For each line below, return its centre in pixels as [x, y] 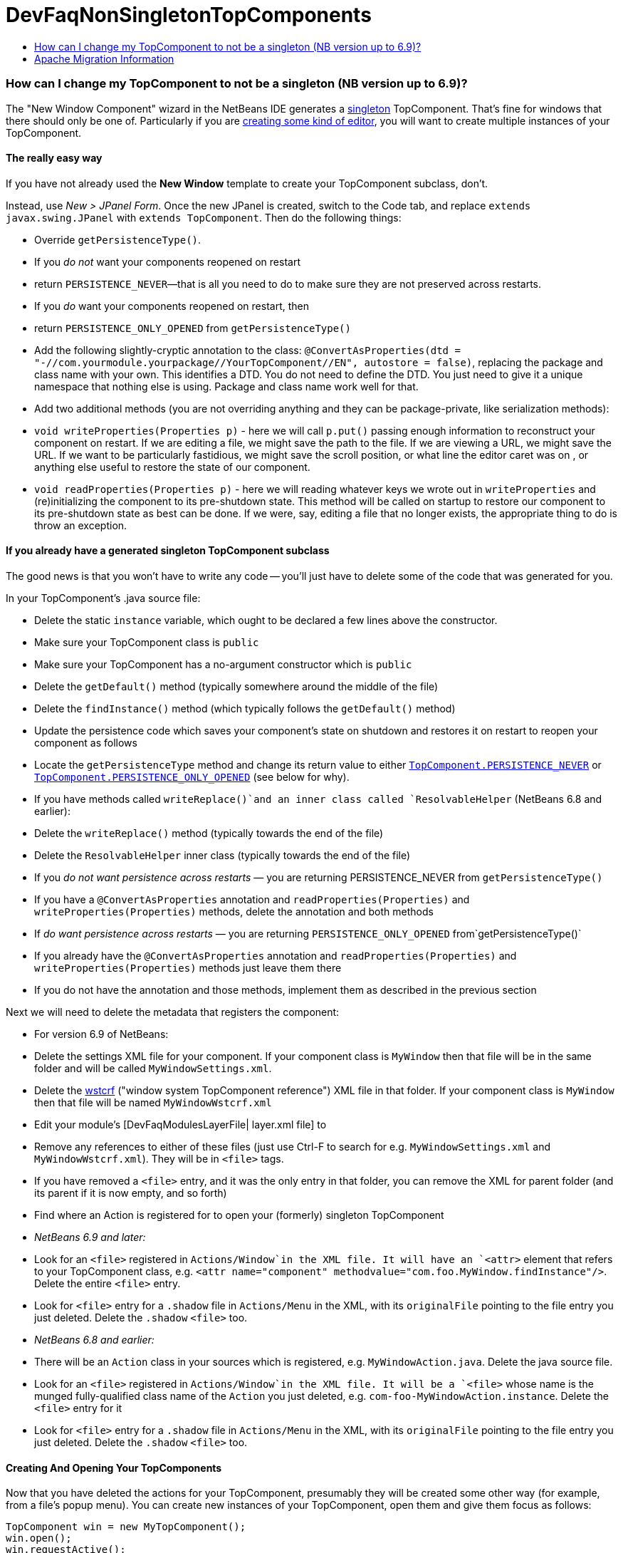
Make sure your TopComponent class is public [147, 642]
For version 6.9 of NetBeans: [101, 1034]
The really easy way [54, 158]
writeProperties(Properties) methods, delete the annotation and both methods [234, 911]
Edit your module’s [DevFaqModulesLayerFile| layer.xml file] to [180, 1124]
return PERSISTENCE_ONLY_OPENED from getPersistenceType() [193, 328]
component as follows [86, 742]
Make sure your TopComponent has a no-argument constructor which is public [223, 664]
